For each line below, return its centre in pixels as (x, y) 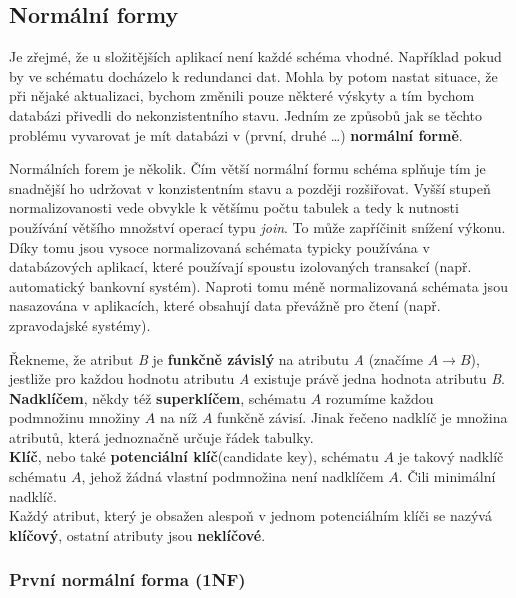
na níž (178, 417)
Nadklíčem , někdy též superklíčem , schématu (157, 397)
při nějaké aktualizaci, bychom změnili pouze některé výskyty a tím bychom (242, 95)
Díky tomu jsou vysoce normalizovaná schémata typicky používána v (219, 246)
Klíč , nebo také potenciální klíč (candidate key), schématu (194, 456)
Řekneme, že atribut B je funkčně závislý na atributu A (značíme (216, 358)
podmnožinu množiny (75, 417)
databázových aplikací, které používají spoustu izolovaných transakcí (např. (240, 266)
